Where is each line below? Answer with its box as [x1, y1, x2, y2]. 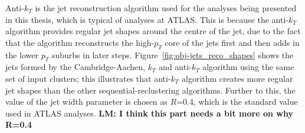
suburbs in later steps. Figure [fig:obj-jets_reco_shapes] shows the [51, 48, 294, 61]
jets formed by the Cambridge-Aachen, [5, 61, 145, 73]
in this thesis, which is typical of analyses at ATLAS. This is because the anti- [5, 13, 288, 25]
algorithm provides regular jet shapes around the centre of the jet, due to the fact [5, 25, 301, 37]
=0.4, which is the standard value [176, 95, 298, 108]
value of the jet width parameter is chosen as [5, 95, 168, 108]
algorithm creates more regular [182, 72, 293, 84]
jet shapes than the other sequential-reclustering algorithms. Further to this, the [5, 84, 296, 96]
